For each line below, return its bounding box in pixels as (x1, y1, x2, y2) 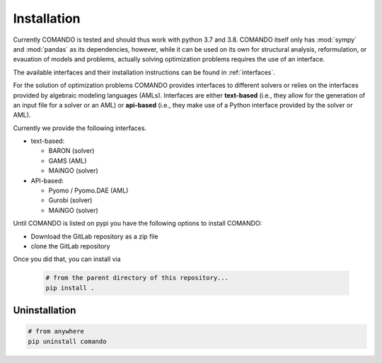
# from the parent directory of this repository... (45, 274, 229, 282)
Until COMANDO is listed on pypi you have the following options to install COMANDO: (13, 219, 262, 228)
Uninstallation (13, 304, 76, 316)
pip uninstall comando (28, 337, 107, 345)
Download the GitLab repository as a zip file (30, 232, 158, 241)
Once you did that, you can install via (13, 255, 121, 263)
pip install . (45, 284, 95, 292)
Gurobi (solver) (48, 196, 93, 204)
